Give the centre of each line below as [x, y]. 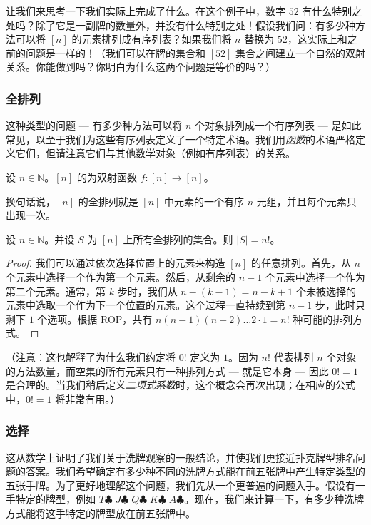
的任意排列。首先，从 [301, 263]
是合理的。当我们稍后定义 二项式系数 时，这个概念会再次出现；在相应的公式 [181, 385]
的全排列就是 [108, 201]
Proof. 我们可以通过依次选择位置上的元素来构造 [116, 263]
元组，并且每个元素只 [306, 201]
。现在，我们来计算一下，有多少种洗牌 [274, 499]
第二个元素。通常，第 [56, 291]
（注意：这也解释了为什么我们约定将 [91, 356]
